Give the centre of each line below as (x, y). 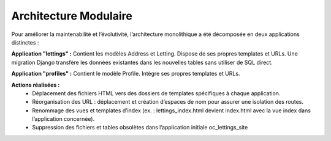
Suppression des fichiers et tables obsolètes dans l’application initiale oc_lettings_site (140, 128)
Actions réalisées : (36, 85)
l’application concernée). (63, 119)
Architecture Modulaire (72, 16)
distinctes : (25, 42)
